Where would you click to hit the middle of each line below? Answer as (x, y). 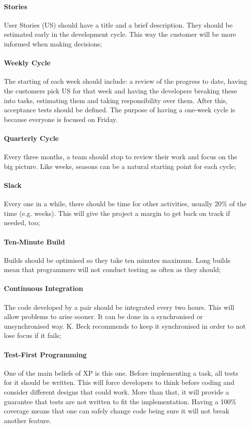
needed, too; (22, 222)
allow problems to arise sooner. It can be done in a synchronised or (103, 316)
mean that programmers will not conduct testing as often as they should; (112, 269)
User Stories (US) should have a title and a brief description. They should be (118, 24)
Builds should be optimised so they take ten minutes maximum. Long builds (117, 260)
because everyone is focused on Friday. (61, 119)
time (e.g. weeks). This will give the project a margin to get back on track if (117, 213)
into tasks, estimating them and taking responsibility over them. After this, (116, 100)
